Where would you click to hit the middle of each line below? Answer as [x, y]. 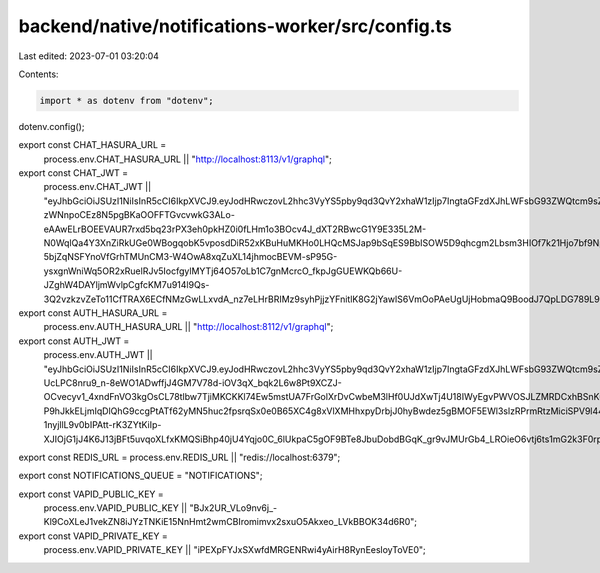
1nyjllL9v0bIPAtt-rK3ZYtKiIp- [102, 425]
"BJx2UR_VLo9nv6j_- [233, 508]
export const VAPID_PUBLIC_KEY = [91, 494]
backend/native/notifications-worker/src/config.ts [235, 26]
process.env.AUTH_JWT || [98, 355]
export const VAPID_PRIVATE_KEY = [93, 536]
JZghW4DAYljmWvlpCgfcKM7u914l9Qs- [126, 285]
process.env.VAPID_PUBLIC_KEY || [115, 508]
